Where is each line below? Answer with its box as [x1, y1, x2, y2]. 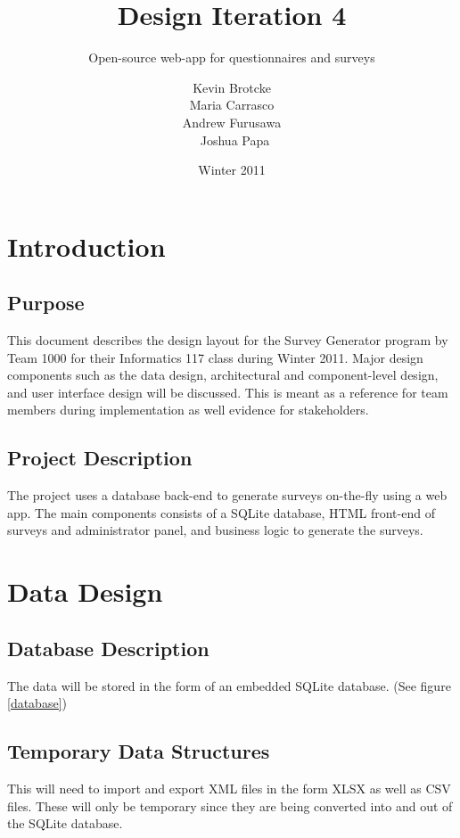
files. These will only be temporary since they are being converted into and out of [7, 796, 453, 815]
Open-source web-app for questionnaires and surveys [88, 48, 375, 67]
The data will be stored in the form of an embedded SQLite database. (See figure [7, 676, 451, 694]
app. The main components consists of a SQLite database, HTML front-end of [7, 503, 435, 522]
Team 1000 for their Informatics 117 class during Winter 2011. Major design [7, 348, 423, 366]
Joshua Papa [200, 130, 270, 149]
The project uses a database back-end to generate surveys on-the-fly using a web [7, 486, 448, 505]
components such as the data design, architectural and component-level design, [7, 366, 439, 384]
